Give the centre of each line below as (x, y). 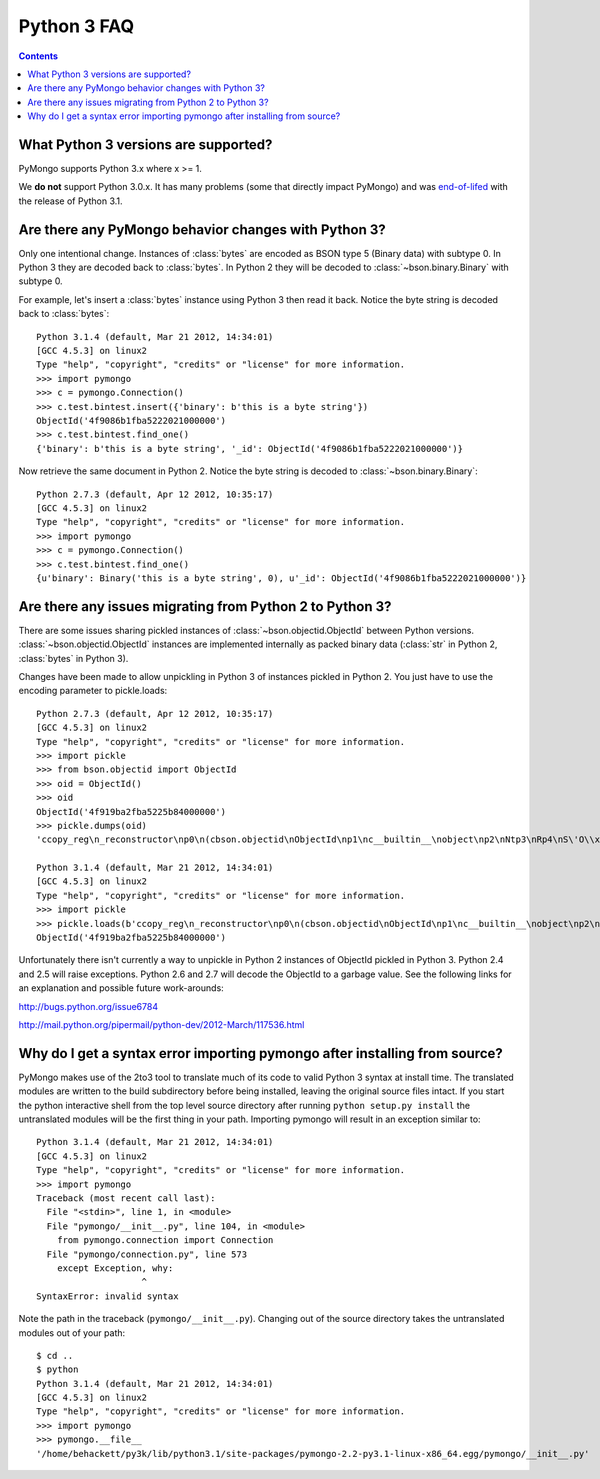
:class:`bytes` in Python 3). (73, 658)
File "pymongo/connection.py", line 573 (147, 1254)
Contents (38, 56)
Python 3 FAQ (76, 26)
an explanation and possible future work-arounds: (121, 988)
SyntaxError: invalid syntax (107, 1296)
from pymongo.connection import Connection (165, 1240)
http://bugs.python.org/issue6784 (88, 1006)
